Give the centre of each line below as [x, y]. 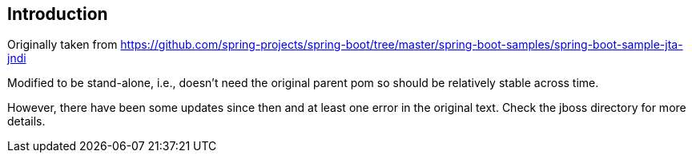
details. [26, 121]
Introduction [58, 14]
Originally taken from [62, 45]
